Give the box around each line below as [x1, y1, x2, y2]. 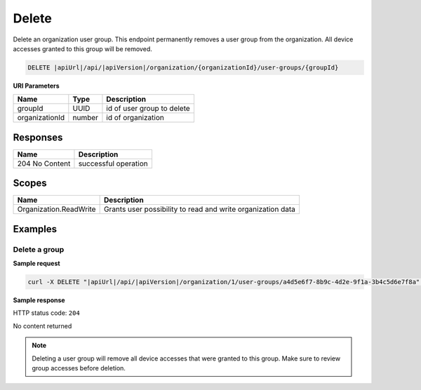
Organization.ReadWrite [17, 204, 96, 214]
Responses [13, 131, 63, 143]
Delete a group [13, 244, 65, 254]
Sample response [13, 296, 66, 304]
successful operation [78, 159, 148, 168]
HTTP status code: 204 [13, 309, 80, 317]
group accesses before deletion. [32, 364, 126, 372]
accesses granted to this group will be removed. [13, 44, 152, 53]
